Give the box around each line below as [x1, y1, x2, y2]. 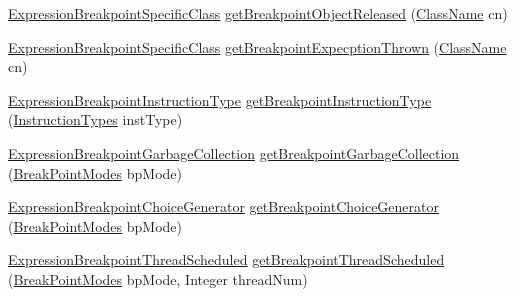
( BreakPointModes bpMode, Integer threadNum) [8, 268, 308, 289]
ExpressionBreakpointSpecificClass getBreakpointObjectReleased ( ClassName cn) [8, 3, 508, 23]
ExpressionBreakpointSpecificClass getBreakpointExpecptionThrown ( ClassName [8, 36, 507, 57]
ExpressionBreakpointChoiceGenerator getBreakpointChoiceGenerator [8, 196, 439, 217]
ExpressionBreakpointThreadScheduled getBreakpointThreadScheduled [8, 249, 445, 270]
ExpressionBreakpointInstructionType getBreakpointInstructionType [8, 89, 432, 110]
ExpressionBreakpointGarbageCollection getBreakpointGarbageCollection [8, 142, 460, 163]
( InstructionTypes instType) [8, 109, 183, 130]
